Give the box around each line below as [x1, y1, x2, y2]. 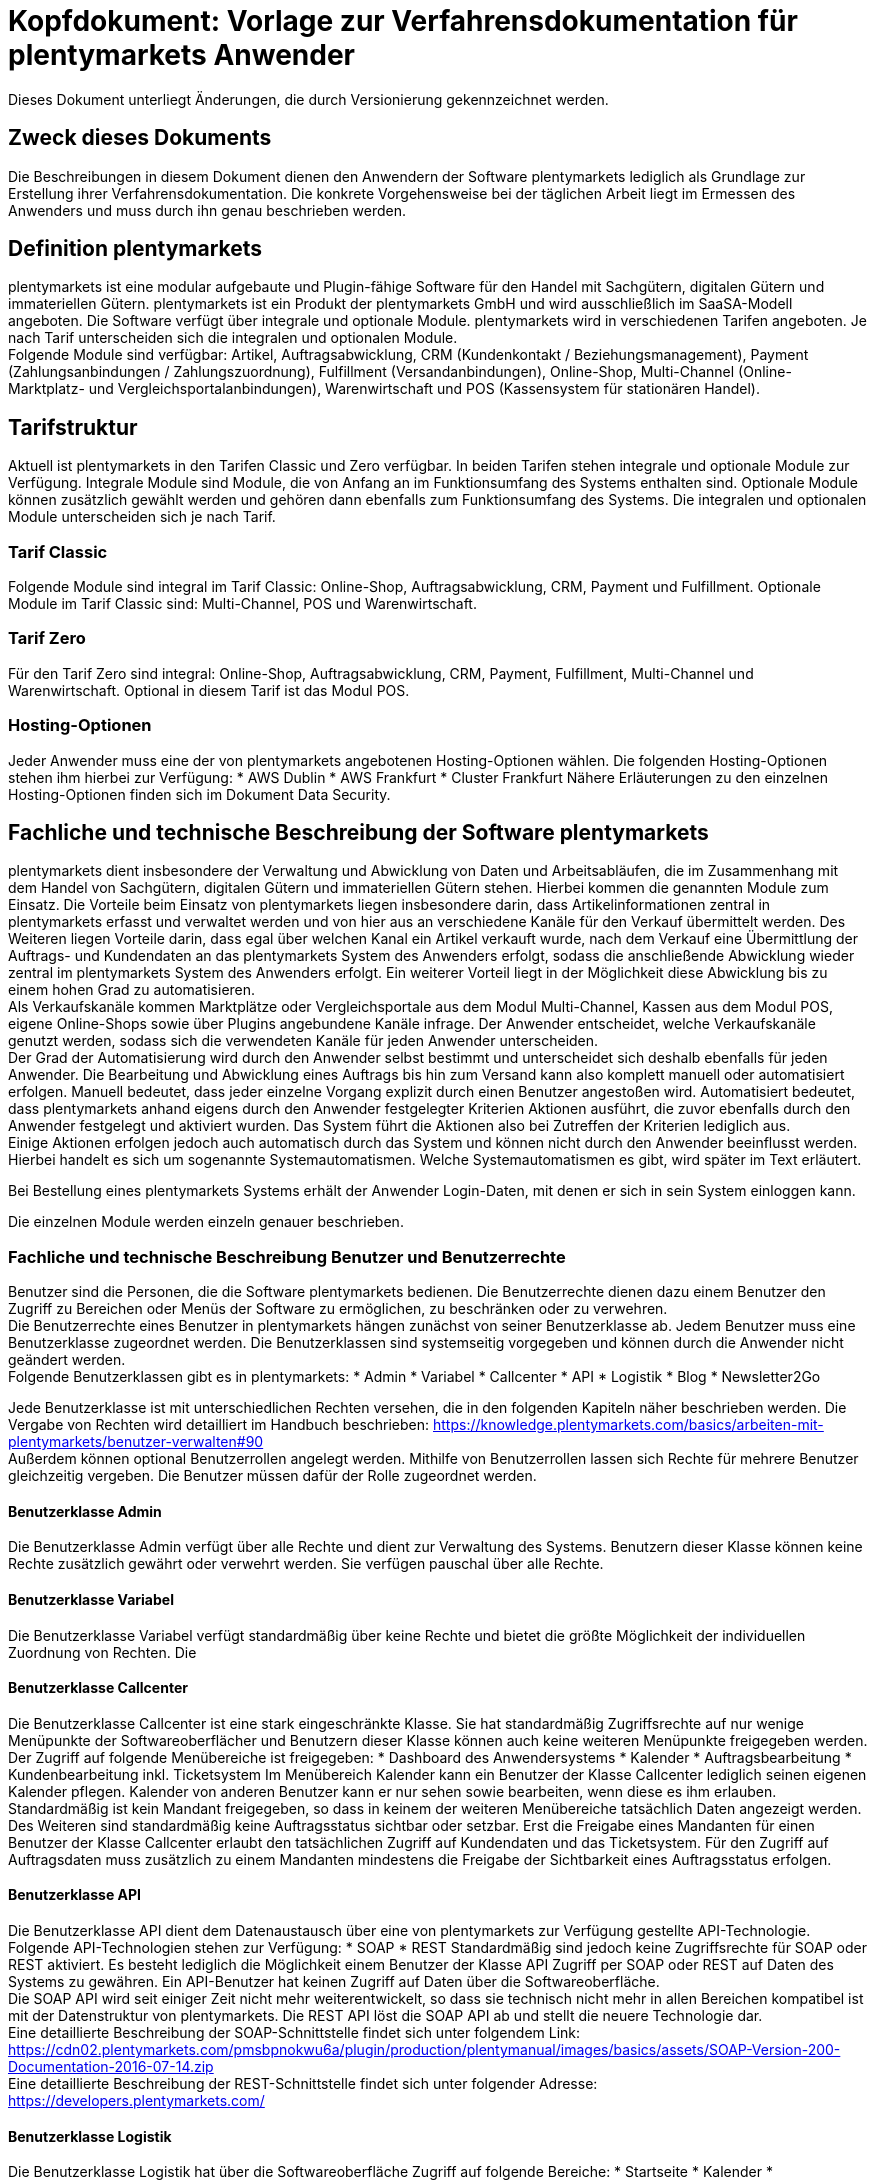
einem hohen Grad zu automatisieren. [8, 981, 256, 999]
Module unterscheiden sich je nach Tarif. [8, 508, 276, 526]
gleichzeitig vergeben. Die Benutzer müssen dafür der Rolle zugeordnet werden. [8, 1467, 537, 1485]
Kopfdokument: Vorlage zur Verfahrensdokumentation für [8, 4, 798, 38]
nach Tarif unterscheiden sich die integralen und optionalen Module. [8, 329, 458, 347]
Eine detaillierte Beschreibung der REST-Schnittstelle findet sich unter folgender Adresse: [8, 2075, 598, 2092]
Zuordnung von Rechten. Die [8, 1643, 197, 1661]
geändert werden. [8, 1351, 126, 1369]
